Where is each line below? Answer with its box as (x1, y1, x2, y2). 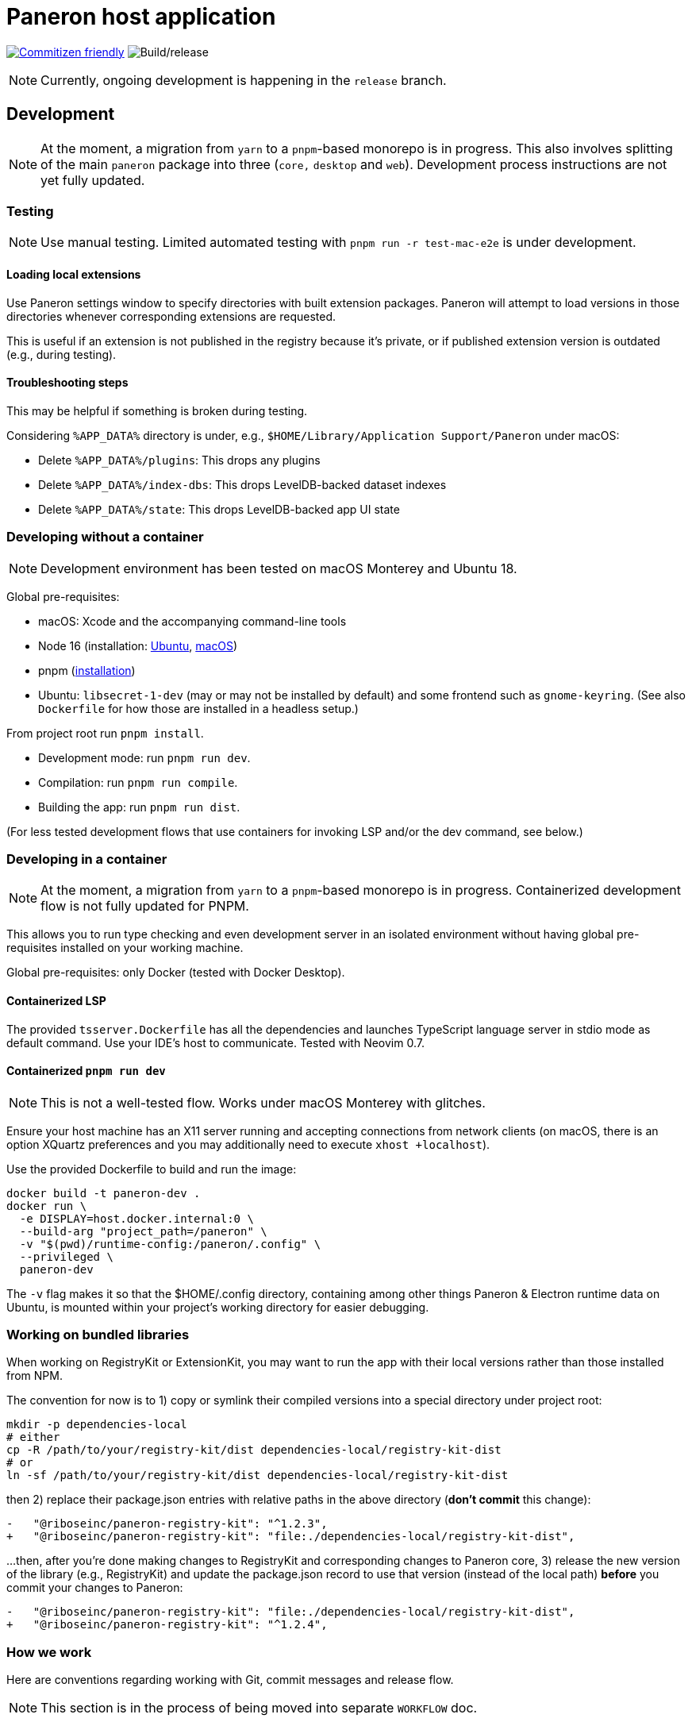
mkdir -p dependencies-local (6, 1418, 187, 1431)
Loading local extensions (6, 267, 141, 281)
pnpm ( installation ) (38, 663, 136, 677)
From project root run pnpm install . (6, 726, 204, 740)
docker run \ (6, 1199, 87, 1212)
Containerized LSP (6, 993, 106, 1007)
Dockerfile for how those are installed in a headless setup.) (38, 701, 359, 715)
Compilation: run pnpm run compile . (38, 775, 238, 789)
